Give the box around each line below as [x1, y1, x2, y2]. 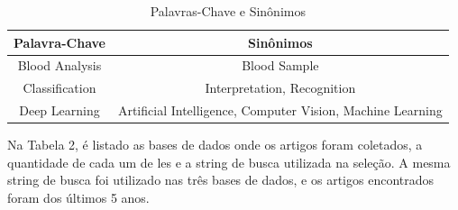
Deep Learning [19, 101, 100, 120]
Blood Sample [242, 56, 319, 75]
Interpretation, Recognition [205, 78, 356, 97]
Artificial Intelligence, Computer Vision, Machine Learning [117, 101, 443, 120]
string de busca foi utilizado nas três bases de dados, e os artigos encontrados [7, 170, 435, 189]
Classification [23, 78, 96, 97]
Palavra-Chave [14, 32, 105, 51]
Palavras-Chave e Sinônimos [150, 2, 306, 20]
